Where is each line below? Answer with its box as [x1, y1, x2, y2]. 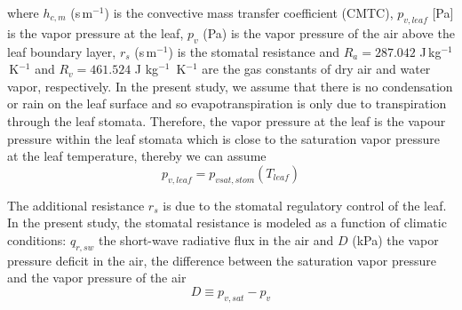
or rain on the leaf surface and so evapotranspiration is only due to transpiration [7, 94, 447, 113]
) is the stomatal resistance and [168, 42, 339, 60]
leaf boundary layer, [7, 42, 116, 60]
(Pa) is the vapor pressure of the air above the [203, 23, 455, 42]
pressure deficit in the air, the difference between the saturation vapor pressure [7, 250, 436, 269]
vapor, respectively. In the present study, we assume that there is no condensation [7, 76, 453, 95]
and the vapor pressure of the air [7, 268, 187, 287]
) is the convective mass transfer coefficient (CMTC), [104, 4, 394, 21]
